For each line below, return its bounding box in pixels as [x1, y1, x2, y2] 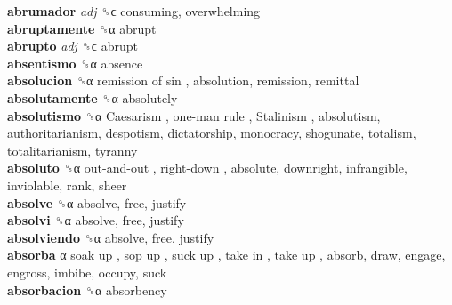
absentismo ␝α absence [7, 53, 143, 72]
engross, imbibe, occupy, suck [7, 262, 167, 281]
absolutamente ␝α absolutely [7, 88, 178, 107]
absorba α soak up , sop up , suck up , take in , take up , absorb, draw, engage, [7, 245, 446, 264]
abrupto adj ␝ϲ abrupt [7, 36, 138, 55]
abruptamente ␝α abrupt [7, 19, 157, 37]
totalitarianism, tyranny [7, 140, 138, 159]
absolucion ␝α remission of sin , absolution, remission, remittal [7, 71, 359, 90]
